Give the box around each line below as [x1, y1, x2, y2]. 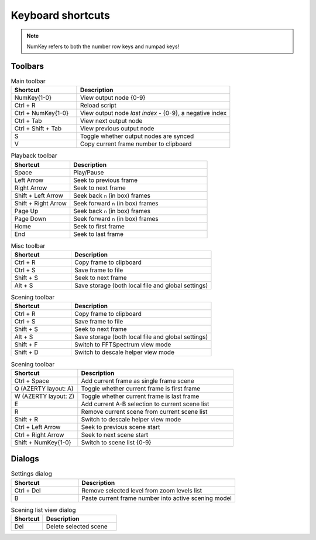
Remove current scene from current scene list [81, 407, 208, 416]
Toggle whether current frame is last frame [81, 392, 200, 400]
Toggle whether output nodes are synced [80, 132, 194, 140]
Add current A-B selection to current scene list [81, 400, 209, 408]
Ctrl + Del [14, 486, 41, 494]
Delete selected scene [46, 522, 108, 531]
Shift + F [14, 340, 38, 349]
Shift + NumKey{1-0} [14, 438, 71, 446]
